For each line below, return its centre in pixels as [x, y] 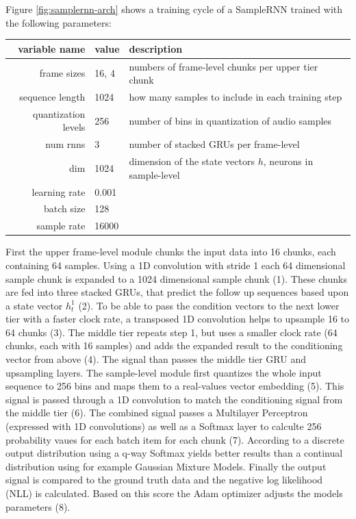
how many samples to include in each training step [236, 96]
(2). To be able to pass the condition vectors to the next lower [209, 305]
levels [74, 127]
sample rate [61, 226]
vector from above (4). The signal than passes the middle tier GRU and [156, 359]
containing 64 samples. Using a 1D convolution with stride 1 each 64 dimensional [176, 265]
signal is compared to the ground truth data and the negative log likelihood [164, 480]
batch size [65, 208]
